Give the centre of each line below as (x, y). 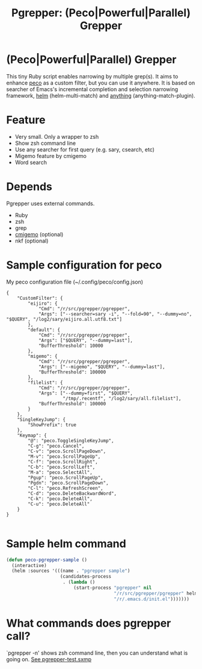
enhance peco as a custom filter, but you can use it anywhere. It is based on (101, 83)
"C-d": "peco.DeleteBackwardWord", (72, 493)
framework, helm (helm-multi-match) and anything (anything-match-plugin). (101, 95)
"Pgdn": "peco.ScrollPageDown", (69, 483)
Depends (29, 187)
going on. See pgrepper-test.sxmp (49, 659)
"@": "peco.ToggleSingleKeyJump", (71, 440)
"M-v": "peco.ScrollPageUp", (64, 456)
